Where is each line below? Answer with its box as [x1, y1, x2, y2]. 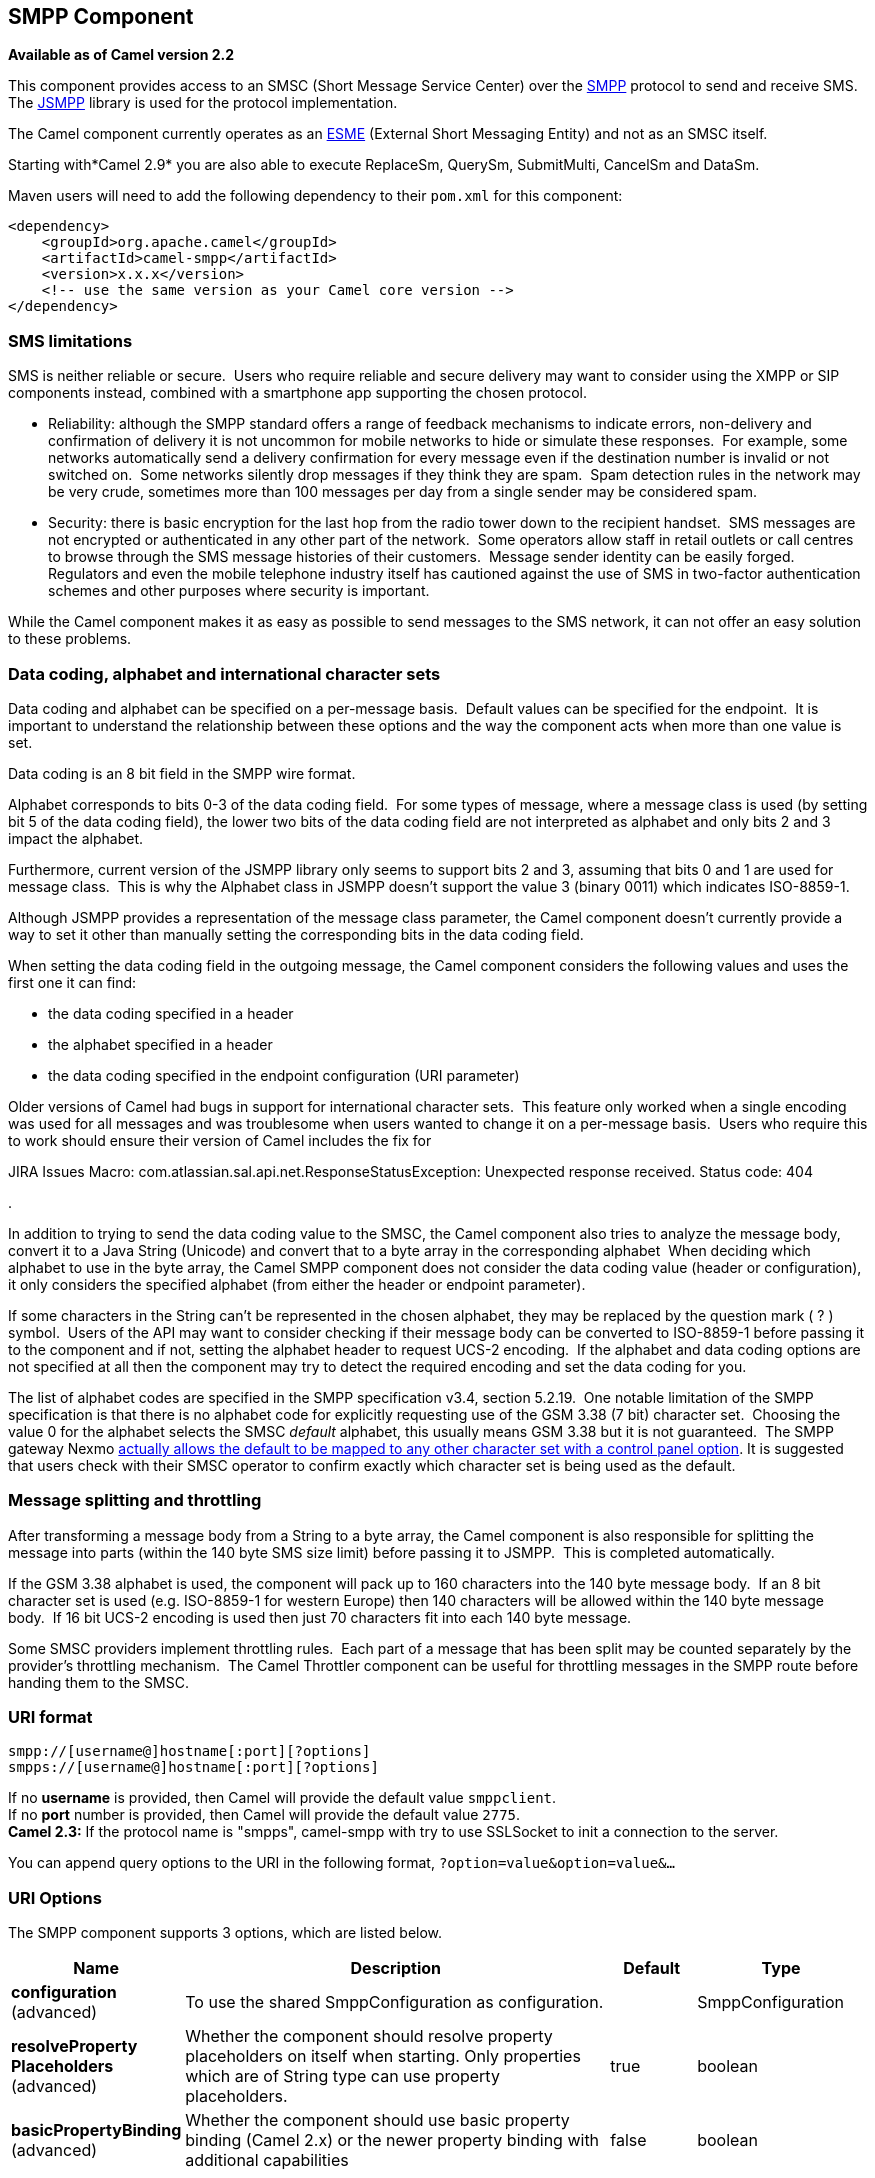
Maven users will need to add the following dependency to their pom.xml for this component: [8, 187, 623, 205]
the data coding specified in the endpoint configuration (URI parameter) [48, 1066, 520, 1084]
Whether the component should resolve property [185, 2026, 553, 2047]
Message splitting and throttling [8, 1490, 262, 1511]
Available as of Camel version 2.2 [8, 46, 235, 64]
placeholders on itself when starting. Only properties [185, 2046, 581, 2067]
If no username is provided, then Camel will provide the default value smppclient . [8, 1789, 557, 1807]
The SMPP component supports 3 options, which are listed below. [8, 1924, 443, 1942]
